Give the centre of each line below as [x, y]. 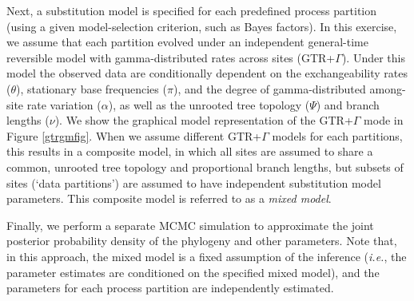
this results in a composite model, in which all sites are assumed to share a [190, 151]
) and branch [348, 104]
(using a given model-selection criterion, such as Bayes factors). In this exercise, [202, 26]
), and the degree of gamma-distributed [269, 88]
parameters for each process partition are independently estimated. [170, 288]
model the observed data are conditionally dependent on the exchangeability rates [207, 73]
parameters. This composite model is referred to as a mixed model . [169, 198]
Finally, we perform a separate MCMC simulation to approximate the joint [190, 225]
